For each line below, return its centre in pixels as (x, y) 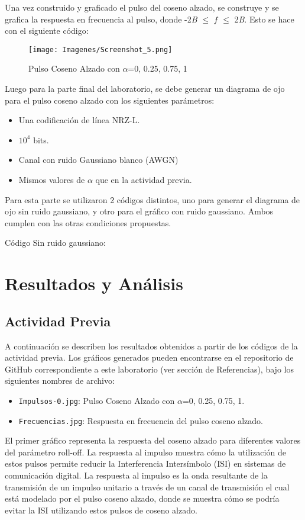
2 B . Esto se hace (264, 19)
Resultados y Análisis (94, 283)
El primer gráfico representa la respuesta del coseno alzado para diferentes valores (153, 440)
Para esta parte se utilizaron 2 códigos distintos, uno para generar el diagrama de (152, 199)
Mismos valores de (52, 179)
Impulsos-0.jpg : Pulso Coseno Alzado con (97, 400)
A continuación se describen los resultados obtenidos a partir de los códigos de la (151, 346)
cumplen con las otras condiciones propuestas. (88, 222)
